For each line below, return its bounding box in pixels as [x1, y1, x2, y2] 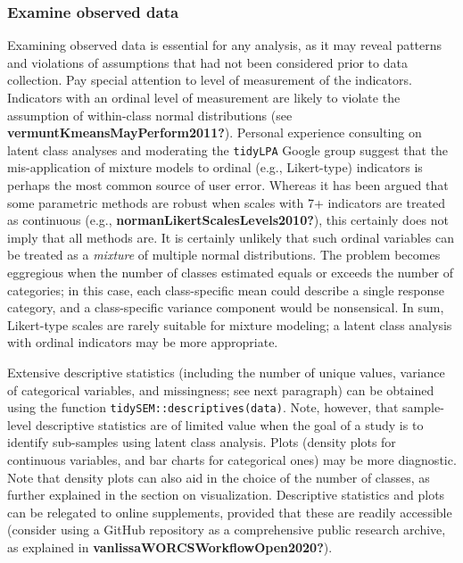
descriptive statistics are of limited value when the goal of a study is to [35, 415, 424, 434]
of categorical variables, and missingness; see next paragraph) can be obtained [7, 380, 434, 399]
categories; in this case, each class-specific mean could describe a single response [7, 280, 445, 299]
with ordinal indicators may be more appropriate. [7, 333, 278, 352]
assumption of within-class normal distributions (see [7, 105, 293, 124]
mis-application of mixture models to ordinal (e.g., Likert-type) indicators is [7, 158, 423, 177]
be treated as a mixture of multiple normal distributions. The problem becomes [7, 245, 441, 264]
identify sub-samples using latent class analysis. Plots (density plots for [7, 433, 396, 451]
